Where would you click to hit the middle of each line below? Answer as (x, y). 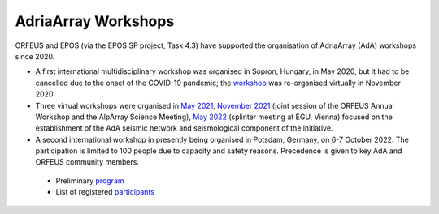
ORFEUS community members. (87, 162)
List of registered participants (105, 192)
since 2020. (35, 56)
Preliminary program (90, 180)
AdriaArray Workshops (95, 21)
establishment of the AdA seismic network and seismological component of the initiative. (184, 128)
